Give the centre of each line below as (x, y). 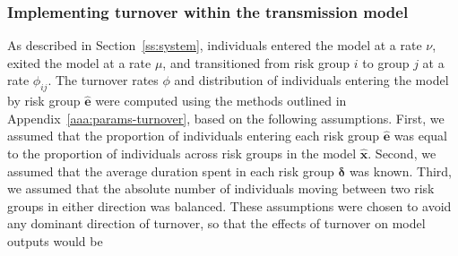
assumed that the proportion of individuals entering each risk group (194, 136)
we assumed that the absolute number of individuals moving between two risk (221, 188)
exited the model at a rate (79, 62)
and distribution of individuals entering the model (311, 80)
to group (386, 62)
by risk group (44, 101)
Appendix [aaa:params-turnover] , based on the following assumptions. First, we (226, 118)
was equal (421, 136)
